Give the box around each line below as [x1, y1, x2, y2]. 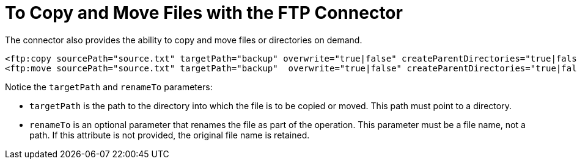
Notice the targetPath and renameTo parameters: [5, 81, 213, 92]
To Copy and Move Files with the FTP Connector [5, 2, 403, 23]
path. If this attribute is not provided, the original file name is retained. [29, 129, 310, 140]
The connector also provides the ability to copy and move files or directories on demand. [5, 34, 362, 45]
